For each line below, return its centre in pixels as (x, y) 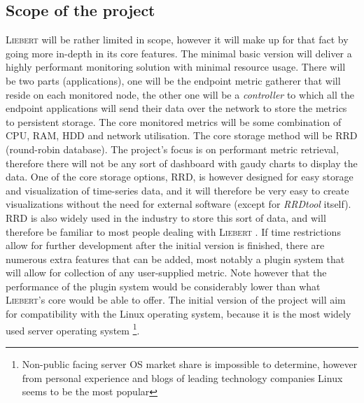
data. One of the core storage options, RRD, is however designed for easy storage (180, 177)
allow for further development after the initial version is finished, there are (165, 245)
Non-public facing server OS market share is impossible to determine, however (190, 363)
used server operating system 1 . (73, 329)
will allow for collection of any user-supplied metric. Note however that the (166, 273)
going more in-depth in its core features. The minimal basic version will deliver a (179, 53)
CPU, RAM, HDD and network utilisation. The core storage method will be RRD (182, 135)
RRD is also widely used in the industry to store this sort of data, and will (166, 217)
